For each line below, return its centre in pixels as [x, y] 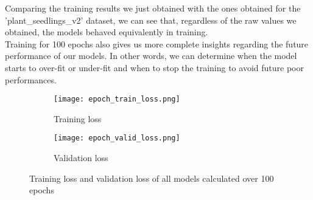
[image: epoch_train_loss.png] [117, 99]
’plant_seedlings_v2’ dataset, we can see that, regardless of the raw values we [151, 20]
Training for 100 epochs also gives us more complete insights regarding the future [157, 43]
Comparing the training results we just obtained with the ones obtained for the [153, 8]
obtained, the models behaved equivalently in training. [107, 32]
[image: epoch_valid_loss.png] [117, 138]
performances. [31, 79]
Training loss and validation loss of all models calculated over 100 [152, 178]
